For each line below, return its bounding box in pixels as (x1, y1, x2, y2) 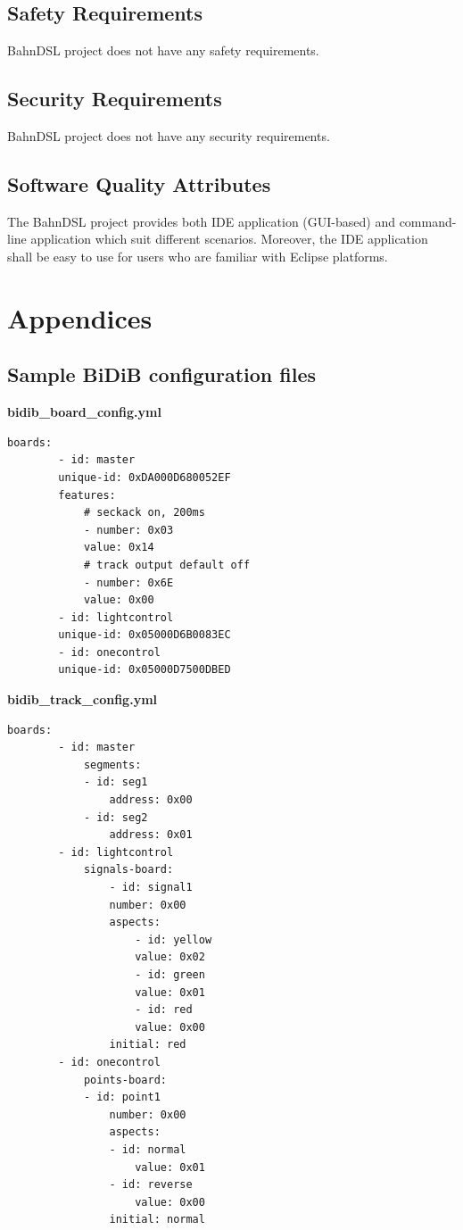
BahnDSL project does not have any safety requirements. (7, 41, 319, 60)
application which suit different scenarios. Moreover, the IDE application (30, 229, 428, 248)
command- (399, 212, 457, 230)
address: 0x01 (109, 828, 193, 842)
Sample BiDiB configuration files (7, 361, 316, 388)
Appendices (7, 299, 153, 336)
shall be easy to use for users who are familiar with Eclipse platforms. (7, 246, 388, 265)
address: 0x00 (109, 794, 193, 807)
